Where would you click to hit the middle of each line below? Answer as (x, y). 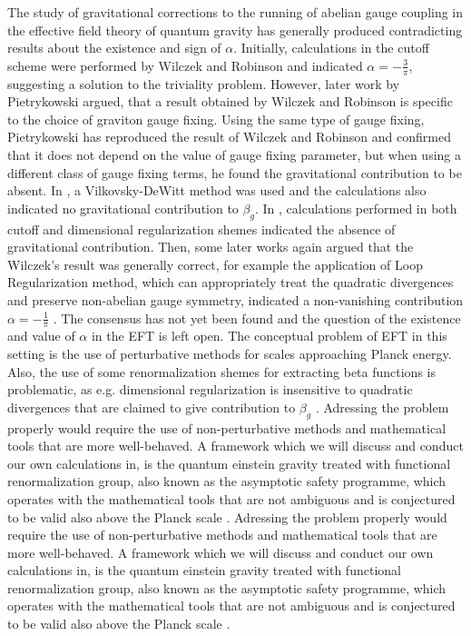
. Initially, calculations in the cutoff (331, 48)
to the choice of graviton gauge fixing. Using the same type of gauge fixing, (216, 119)
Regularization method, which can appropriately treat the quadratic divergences (231, 282)
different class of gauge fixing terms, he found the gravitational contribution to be (235, 172)
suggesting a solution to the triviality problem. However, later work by (204, 83)
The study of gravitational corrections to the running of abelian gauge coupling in (235, 12)
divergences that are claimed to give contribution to (152, 407)
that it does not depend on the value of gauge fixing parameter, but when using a (234, 154)
